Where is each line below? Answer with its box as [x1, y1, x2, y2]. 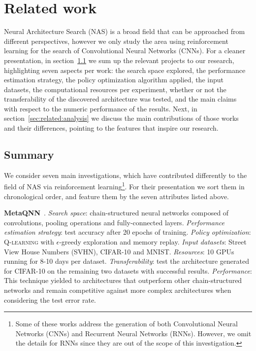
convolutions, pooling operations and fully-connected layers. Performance [4, 217, 225, 227]
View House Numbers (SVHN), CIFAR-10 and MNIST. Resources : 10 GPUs [4, 246, 234, 256]
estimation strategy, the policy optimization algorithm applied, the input [4, 74, 224, 85]
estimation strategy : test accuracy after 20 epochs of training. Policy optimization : [4, 227, 251, 237]
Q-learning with [4, 237, 54, 247]
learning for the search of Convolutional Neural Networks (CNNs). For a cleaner [4, 45, 246, 56]
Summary [4, 147, 54, 162]
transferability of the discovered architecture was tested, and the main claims [4, 94, 237, 104]
